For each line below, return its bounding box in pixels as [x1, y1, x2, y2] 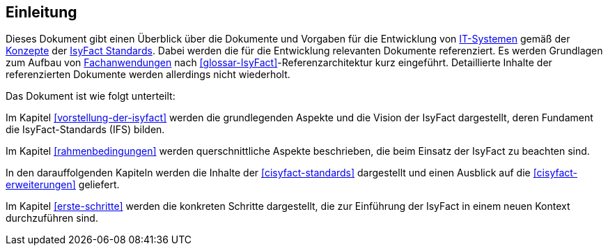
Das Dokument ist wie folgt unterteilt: [6, 90, 176, 102]
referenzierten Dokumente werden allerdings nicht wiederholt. [6, 68, 290, 81]
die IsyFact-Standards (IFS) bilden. [6, 123, 165, 136]
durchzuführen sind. [6, 212, 98, 225]
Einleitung [6, 3, 77, 21]
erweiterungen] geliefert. [6, 178, 120, 191]
